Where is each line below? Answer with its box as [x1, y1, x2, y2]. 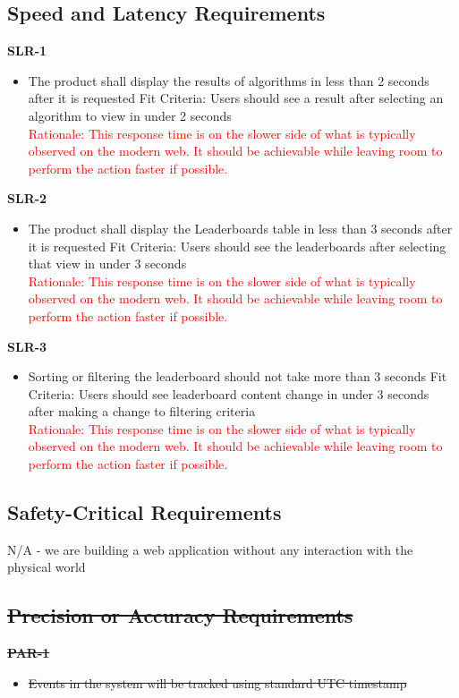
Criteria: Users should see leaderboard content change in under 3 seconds [28, 384, 429, 403]
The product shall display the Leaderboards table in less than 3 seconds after [28, 218, 453, 237]
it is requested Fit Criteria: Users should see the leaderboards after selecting [28, 236, 446, 255]
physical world [7, 558, 86, 576]
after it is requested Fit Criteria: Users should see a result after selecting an [28, 89, 444, 107]
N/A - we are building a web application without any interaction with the [7, 540, 413, 558]
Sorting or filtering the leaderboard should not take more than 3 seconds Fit [28, 367, 447, 386]
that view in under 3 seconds [28, 254, 187, 273]
